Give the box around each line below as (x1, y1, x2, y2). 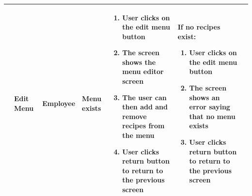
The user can (122, 92, 167, 102)
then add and (122, 102, 168, 112)
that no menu (189, 111, 236, 121)
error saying (189, 102, 230, 112)
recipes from (122, 121, 165, 131)
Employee (42, 98, 76, 108)
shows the (122, 57, 156, 67)
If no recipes (177, 22, 220, 32)
